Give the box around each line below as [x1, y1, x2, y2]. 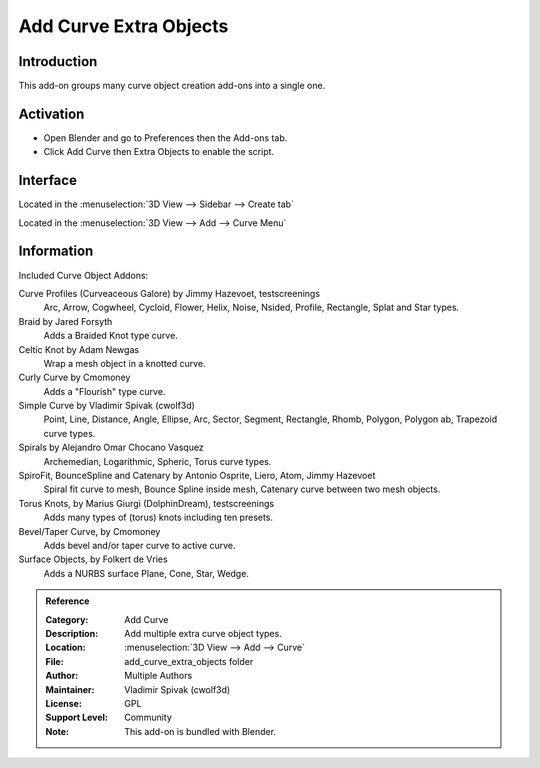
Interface [18, 172, 77, 189]
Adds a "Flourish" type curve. [43, 385, 166, 397]
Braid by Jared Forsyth [18, 315, 113, 327]
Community [124, 711, 172, 724]
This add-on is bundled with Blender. [124, 725, 277, 737]
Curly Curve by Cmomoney [18, 371, 131, 384]
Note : [45, 725, 70, 737]
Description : [45, 627, 99, 639]
